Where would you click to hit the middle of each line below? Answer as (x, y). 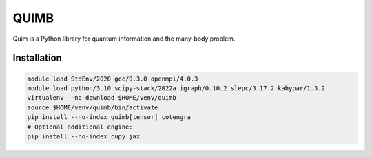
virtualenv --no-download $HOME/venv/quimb (102, 98)
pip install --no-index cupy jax (84, 136)
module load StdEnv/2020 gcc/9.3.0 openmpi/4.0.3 (113, 78)
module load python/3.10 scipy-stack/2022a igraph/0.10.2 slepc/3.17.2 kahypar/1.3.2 (176, 88)
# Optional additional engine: (80, 127)
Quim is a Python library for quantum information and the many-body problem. (124, 39)
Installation (37, 58)
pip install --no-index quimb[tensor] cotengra (109, 117)
